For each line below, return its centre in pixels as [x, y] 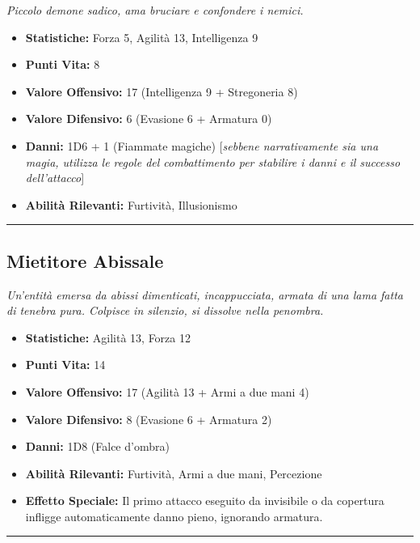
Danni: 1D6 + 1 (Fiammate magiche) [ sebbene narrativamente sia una [202, 145]
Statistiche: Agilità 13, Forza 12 [108, 337]
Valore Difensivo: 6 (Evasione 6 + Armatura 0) [149, 119]
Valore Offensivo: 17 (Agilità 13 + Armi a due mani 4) [167, 391]
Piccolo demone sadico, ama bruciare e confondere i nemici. [155, 10]
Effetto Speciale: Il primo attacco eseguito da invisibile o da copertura [205, 501]
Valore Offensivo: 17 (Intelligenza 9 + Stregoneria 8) [162, 91]
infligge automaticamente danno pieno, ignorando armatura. [174, 516]
